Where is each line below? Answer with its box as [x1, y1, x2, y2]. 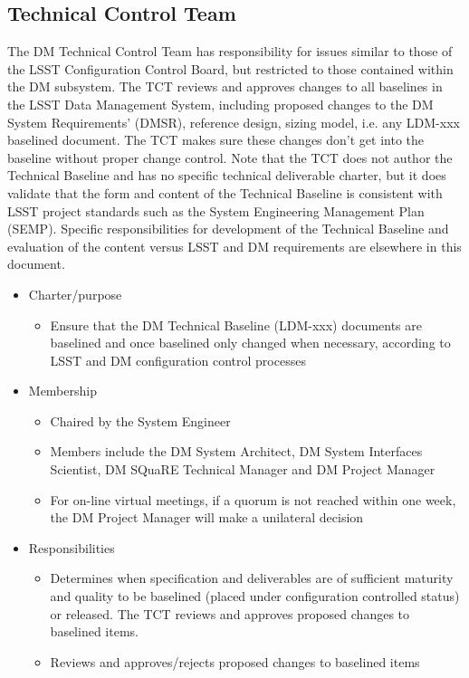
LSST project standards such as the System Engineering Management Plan [7, 201, 425, 220]
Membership [28, 381, 97, 400]
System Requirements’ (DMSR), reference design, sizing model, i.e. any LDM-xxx [7, 112, 460, 131]
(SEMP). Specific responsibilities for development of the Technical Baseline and [7, 219, 449, 238]
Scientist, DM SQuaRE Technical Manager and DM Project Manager [50, 460, 435, 479]
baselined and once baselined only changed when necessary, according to [50, 333, 451, 352]
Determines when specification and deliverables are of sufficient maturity [50, 568, 454, 587]
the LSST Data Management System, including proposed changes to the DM [7, 94, 434, 113]
